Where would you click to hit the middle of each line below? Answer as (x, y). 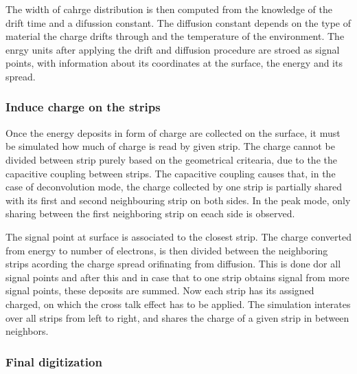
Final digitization (54, 361)
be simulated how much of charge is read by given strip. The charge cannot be (170, 146)
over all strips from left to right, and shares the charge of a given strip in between (177, 317)
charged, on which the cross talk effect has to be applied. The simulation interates (178, 304)
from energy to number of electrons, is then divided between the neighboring (167, 250)
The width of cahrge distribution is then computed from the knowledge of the (169, 9)
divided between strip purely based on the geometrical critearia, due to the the (171, 159)
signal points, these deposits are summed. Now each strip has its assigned (160, 290)
